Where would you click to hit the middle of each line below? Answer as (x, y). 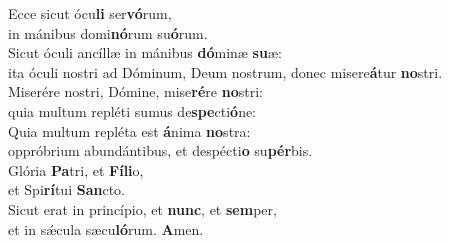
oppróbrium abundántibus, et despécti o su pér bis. (160, 150)
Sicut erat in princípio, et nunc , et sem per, (142, 208)
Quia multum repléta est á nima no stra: (129, 130)
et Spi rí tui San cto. (66, 189)
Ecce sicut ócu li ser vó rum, (90, 13)
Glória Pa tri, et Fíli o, (76, 169)
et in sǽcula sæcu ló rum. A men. (106, 228)
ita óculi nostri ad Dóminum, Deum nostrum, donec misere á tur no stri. (225, 71)
